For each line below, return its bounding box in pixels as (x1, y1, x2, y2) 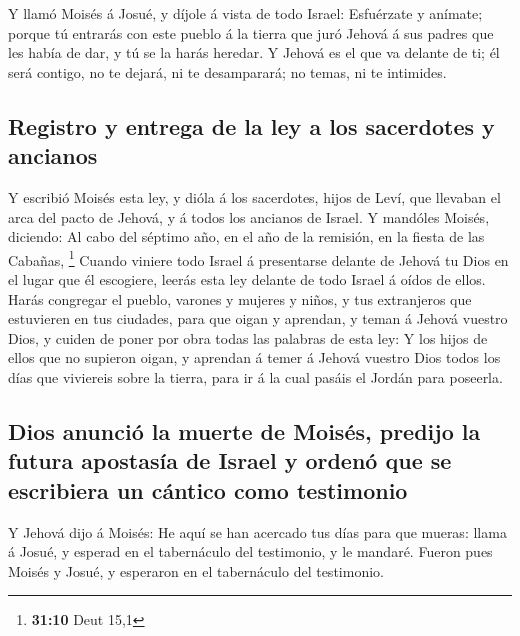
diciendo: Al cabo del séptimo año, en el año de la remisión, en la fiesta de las (8, 226, 485, 247)
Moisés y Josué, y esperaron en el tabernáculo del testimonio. (8, 560, 384, 581)
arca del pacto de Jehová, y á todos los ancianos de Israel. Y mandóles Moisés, (8, 206, 490, 227)
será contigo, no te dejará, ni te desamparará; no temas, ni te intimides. (8, 61, 447, 82)
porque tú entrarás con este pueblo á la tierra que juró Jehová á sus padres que (8, 22, 494, 43)
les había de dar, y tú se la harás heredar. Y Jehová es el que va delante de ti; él (8, 42, 500, 63)
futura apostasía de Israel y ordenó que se (8, 445, 452, 476)
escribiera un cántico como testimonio (8, 474, 408, 505)
